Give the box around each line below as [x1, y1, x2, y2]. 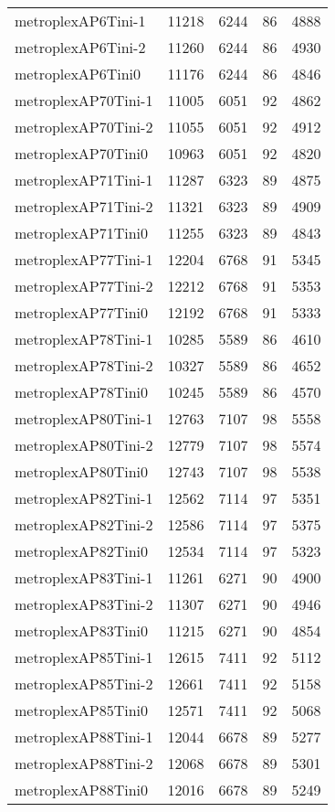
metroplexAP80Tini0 [15, 461, 149, 482]
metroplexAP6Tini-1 [15, 10, 146, 31]
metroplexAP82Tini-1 [15, 487, 153, 508]
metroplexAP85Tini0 [15, 700, 149, 721]
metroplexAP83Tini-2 [15, 593, 153, 614]
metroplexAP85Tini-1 [15, 646, 153, 668]
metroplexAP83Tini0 [15, 620, 149, 641]
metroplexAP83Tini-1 [15, 567, 153, 588]
